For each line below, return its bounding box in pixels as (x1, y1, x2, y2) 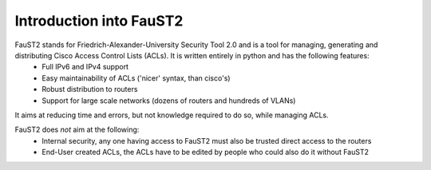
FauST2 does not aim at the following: (14, 125, 140, 135)
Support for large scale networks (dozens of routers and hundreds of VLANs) (42, 96, 296, 105)
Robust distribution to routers (42, 85, 138, 94)
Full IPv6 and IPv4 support (42, 62, 129, 72)
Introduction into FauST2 (14, 12, 184, 30)
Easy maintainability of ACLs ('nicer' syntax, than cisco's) (42, 73, 231, 83)
